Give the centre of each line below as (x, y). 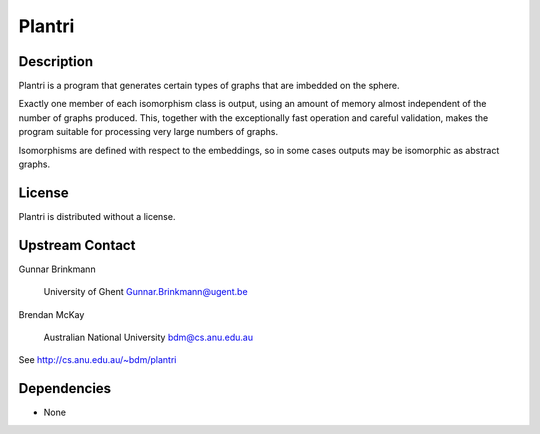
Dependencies (65, 388)
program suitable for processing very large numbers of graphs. (148, 132)
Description (56, 61)
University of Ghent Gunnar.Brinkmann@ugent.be (146, 292)
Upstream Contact (77, 245)
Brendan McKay (51, 314)
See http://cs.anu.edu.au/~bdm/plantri (97, 360)
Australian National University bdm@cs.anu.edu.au (148, 337)
